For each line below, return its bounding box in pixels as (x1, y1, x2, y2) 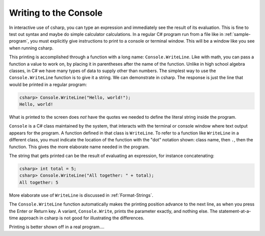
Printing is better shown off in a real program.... (9, 224, 105, 230)
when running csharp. (9, 45, 54, 51)
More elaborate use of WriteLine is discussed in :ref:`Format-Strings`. (9, 192, 154, 198)
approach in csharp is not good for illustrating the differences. (19, 215, 145, 221)
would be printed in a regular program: (9, 81, 87, 87)
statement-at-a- (218, 208, 251, 214)
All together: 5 (19, 180, 59, 185)
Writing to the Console (9, 7, 103, 18)
